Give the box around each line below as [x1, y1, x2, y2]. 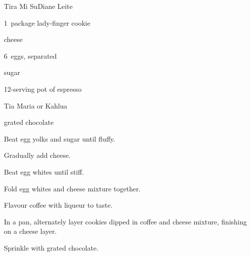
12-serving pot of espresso [4, 83, 82, 94]
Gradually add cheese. [4, 150, 71, 160]
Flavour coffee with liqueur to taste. [4, 200, 113, 210]
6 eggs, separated [4, 50, 57, 61]
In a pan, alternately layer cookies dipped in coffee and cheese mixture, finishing [4, 216, 247, 226]
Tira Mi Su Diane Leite [4, 1, 73, 11]
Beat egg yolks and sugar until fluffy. [4, 133, 116, 144]
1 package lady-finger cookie [4, 17, 90, 28]
